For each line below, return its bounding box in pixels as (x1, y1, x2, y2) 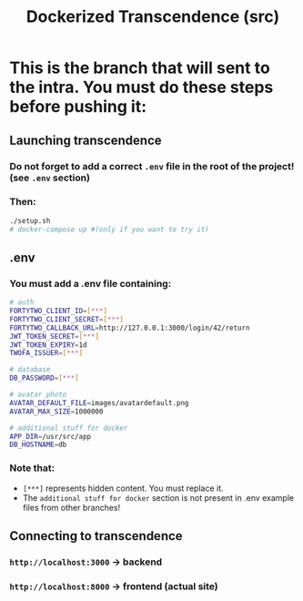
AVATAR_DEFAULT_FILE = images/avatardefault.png (9, 398, 189, 407)
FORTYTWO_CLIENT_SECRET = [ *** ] (9, 314, 125, 324)
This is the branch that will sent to (9, 57, 270, 78)
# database (9, 365, 51, 374)
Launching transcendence (9, 132, 162, 148)
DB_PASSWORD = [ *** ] (9, 373, 79, 383)
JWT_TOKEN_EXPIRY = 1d (9, 340, 88, 350)
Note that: (9, 462, 56, 474)
